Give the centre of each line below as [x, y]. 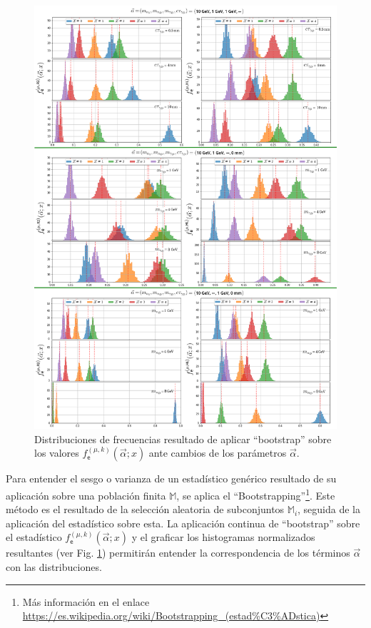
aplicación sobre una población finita [86, 495]
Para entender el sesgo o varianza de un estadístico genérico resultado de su [171, 478]
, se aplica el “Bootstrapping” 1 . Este [256, 494]
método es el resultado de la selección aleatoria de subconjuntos [145, 509]
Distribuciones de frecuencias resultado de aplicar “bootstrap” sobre [183, 439]
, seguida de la [329, 509]
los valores [57, 453]
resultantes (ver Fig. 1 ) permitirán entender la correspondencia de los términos [178, 553]
